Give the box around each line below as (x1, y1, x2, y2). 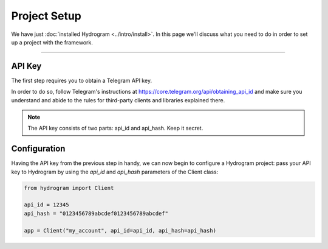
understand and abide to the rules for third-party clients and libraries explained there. (11, 96, 225, 103)
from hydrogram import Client (24, 184, 114, 191)
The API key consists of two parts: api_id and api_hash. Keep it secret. (27, 125, 203, 132)
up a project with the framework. (11, 38, 94, 46)
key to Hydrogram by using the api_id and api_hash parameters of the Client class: (11, 168, 219, 175)
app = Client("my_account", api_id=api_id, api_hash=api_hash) (24, 227, 217, 234)
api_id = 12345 (24, 202, 69, 208)
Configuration (11, 144, 66, 154)
